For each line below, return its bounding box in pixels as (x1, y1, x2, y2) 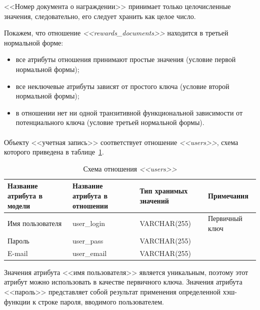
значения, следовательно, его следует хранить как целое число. (4, 10, 196, 21)
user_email (72, 247, 107, 258)
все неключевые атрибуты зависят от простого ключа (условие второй (15, 80, 229, 91)
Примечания (208, 190, 248, 200)
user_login (72, 218, 105, 228)
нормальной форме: (4, 37, 63, 47)
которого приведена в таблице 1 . (4, 146, 104, 157)
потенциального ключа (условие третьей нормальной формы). (15, 117, 204, 127)
